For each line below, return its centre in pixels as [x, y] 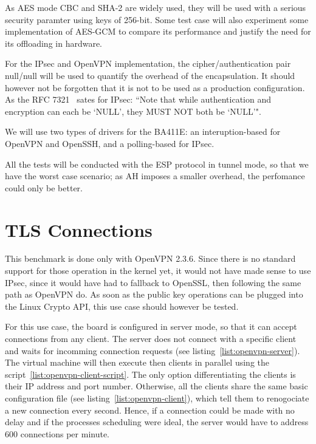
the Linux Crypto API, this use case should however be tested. [122, 306]
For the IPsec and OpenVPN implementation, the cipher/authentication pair [148, 63]
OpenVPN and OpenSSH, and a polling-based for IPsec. [110, 143]
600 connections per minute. [57, 433]
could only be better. [44, 187]
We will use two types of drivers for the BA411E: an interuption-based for [143, 131]
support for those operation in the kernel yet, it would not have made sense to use [158, 271]
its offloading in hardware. [54, 43]
